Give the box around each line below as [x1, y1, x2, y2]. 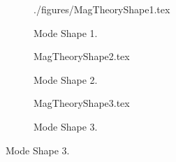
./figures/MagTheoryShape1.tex [34, 2, 170, 16]
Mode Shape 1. [34, 25, 98, 40]
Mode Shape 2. [34, 72, 98, 87]
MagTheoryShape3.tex [34, 96, 130, 110]
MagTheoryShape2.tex [34, 49, 130, 64]
